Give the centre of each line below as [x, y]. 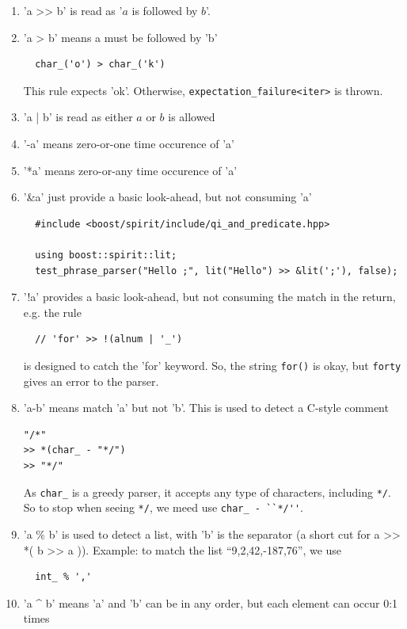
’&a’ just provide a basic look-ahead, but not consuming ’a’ [167, 197]
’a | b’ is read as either [78, 117]
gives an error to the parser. [91, 381]
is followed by [165, 10]
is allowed [192, 117]
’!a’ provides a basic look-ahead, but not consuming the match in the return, [209, 297]
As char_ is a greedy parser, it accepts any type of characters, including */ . [207, 492]
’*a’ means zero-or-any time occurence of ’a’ [130, 170]
